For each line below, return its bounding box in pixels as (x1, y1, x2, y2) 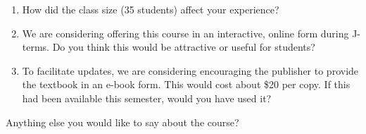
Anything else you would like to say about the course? (6, 114, 239, 129)
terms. (22, 39, 50, 54)
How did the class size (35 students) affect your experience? (22, 2, 279, 16)
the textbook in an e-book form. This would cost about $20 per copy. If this (22, 77, 351, 92)
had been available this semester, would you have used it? (22, 90, 272, 105)
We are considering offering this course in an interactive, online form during (22, 25, 349, 40)
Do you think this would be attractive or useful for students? (52, 39, 315, 54)
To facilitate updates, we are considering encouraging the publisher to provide (22, 63, 359, 78)
